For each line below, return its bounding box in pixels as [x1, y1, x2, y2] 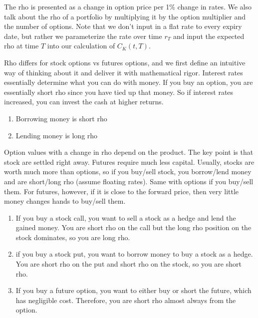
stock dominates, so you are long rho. [15, 232, 130, 242]
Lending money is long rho [15, 130, 98, 140]
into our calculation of [47, 40, 115, 51]
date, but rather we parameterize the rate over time [4, 30, 162, 41]
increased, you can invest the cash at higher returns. [4, 96, 164, 107]
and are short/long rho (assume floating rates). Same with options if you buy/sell [4, 176, 254, 186]
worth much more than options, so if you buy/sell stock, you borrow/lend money [4, 166, 252, 177]
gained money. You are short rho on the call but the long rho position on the [15, 222, 252, 233]
